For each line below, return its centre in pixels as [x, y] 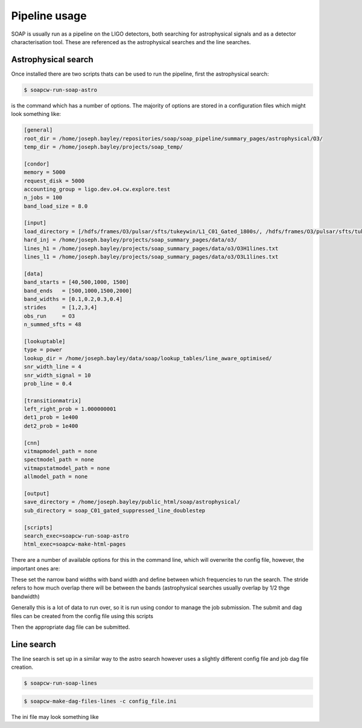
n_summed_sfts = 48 [52, 324]
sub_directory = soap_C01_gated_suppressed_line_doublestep [115, 510]
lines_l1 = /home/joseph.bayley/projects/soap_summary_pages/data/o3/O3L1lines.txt [151, 257]
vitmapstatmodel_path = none [67, 468]
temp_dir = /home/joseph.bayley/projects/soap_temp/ [103, 147]
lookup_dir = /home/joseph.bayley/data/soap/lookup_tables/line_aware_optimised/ [148, 358]
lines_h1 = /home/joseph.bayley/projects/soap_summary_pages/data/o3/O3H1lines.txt [151, 248]
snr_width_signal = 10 [57, 375]
